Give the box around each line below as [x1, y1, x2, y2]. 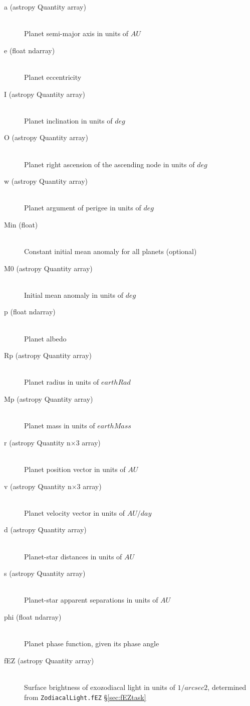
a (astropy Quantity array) [4, 2, 86, 12]
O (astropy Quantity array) [4, 132, 88, 143]
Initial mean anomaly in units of [24, 289, 124, 300]
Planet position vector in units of [24, 464, 126, 474]
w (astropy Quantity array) [4, 176, 88, 186]
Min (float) [4, 219, 38, 229]
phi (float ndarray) [4, 611, 62, 622]
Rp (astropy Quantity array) [4, 350, 92, 361]
